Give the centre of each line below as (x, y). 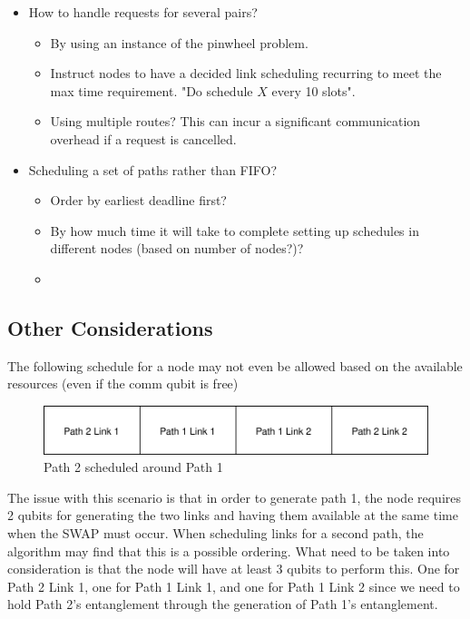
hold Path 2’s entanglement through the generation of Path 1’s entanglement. (223, 604)
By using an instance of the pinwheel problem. (179, 42)
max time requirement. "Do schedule (152, 90)
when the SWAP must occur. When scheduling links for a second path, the (215, 533)
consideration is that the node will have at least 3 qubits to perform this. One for (234, 569)
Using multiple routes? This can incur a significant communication (235, 121)
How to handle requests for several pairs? (143, 12)
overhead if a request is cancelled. (143, 138)
